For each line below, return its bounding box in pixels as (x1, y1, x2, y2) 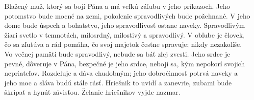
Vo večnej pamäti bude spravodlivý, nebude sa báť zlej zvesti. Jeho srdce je (4, 48, 230, 59)
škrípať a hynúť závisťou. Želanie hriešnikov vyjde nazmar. (4, 87, 180, 97)
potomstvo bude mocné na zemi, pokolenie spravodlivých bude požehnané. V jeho (4, 10, 250, 20)
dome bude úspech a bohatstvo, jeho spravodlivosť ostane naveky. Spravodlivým (4, 20, 245, 30)
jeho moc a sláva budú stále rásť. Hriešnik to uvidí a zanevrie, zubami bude (4, 77, 232, 87)
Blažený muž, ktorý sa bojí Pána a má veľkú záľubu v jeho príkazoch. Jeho (4, 1, 230, 11)
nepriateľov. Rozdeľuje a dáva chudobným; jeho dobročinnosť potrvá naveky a (4, 68, 238, 78)
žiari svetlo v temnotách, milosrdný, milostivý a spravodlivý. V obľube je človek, (4, 29, 245, 40)
